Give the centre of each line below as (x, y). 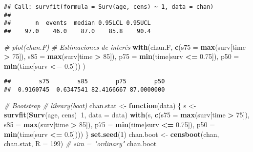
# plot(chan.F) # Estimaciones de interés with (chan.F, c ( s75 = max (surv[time (125, 47)
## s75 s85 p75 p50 (84, 82)
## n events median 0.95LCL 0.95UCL (77, 23)
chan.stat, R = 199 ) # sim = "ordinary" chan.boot (80, 143)
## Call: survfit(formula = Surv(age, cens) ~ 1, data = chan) (109, 7)
